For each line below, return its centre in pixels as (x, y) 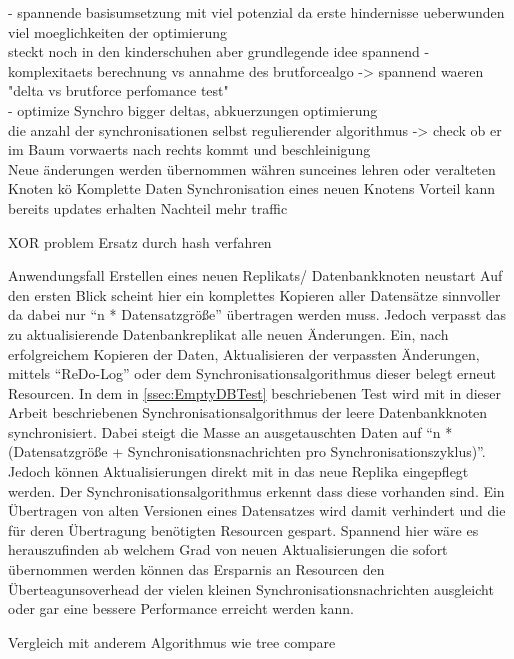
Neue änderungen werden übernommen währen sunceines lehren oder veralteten (252, 168)
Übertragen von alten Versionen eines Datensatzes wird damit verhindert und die (257, 510)
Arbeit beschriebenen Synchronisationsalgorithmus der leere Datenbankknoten (248, 412)
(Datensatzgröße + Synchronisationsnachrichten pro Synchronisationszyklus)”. (247, 451)
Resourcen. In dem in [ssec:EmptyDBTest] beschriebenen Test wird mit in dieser (255, 392)
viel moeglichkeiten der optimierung (118, 31)
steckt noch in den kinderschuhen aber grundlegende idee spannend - (219, 51)
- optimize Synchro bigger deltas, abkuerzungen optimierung (193, 109)
